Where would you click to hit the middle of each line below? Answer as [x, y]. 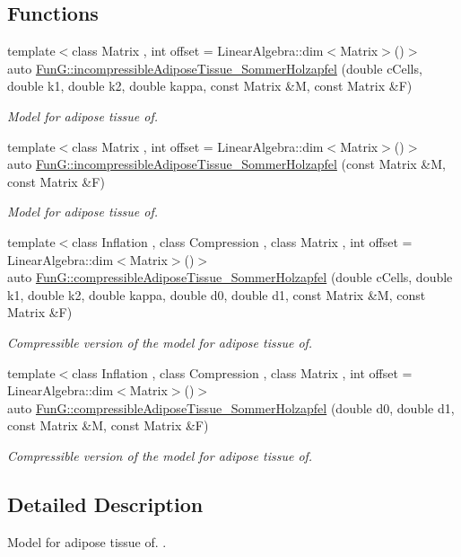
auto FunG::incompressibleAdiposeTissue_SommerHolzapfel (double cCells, [215, 68]
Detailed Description [105, 504]
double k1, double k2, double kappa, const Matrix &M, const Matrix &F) [210, 86]
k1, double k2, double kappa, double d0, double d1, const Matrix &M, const [217, 294]
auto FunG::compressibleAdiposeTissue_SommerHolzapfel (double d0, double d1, [231, 407]
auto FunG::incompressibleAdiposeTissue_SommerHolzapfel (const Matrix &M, [226, 164]
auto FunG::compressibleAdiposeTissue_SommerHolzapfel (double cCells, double [230, 277]
